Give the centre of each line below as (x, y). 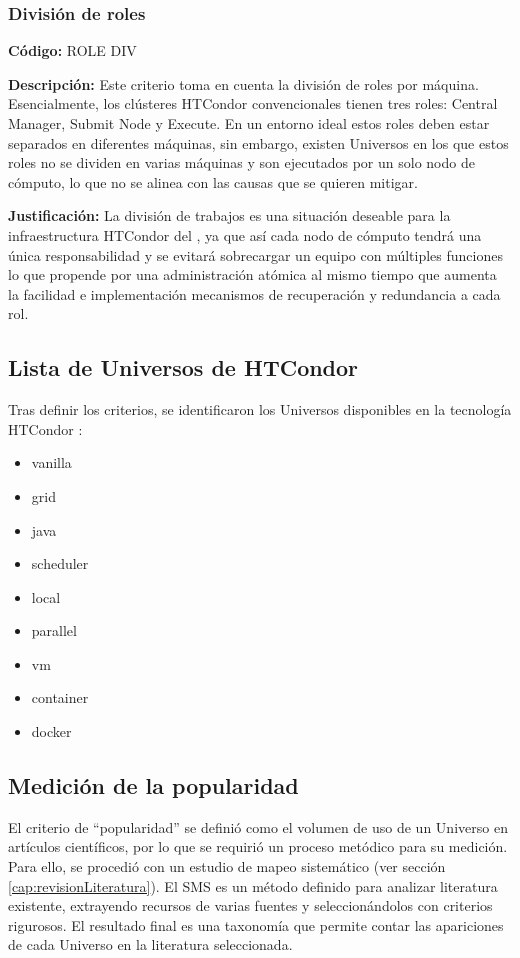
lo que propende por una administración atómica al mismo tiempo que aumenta (252, 274)
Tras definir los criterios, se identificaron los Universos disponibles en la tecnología (260, 409)
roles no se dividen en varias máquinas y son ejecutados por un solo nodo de (241, 162)
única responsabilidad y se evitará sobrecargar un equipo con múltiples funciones (255, 254)
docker (51, 731)
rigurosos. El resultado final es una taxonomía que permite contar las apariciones (256, 924)
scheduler (60, 563)
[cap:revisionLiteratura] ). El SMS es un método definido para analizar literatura (253, 885)
